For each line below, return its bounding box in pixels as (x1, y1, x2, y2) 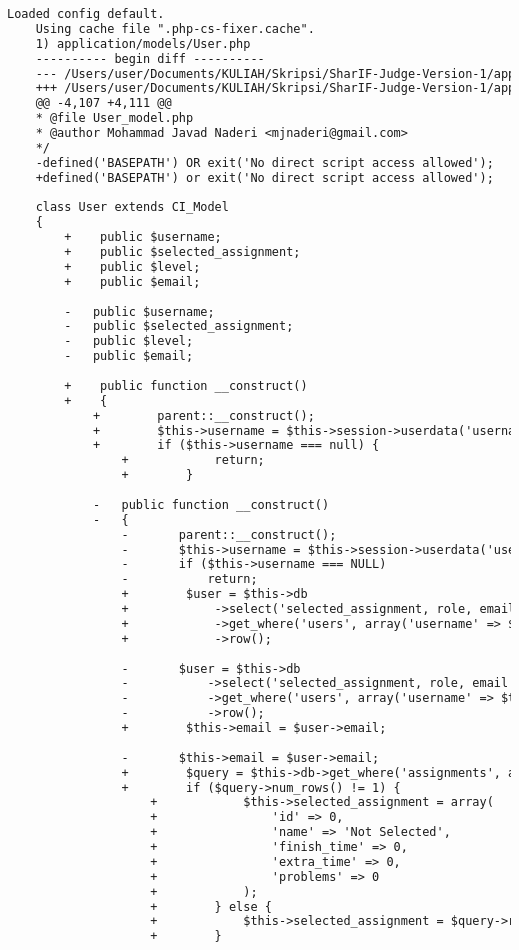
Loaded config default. (7, 7, 165, 21)
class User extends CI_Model (35, 200, 229, 215)
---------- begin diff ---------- (35, 51, 265, 66)
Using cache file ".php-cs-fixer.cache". (35, 21, 315, 36)
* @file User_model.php (35, 111, 194, 126)
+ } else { (150, 899, 272, 914)
